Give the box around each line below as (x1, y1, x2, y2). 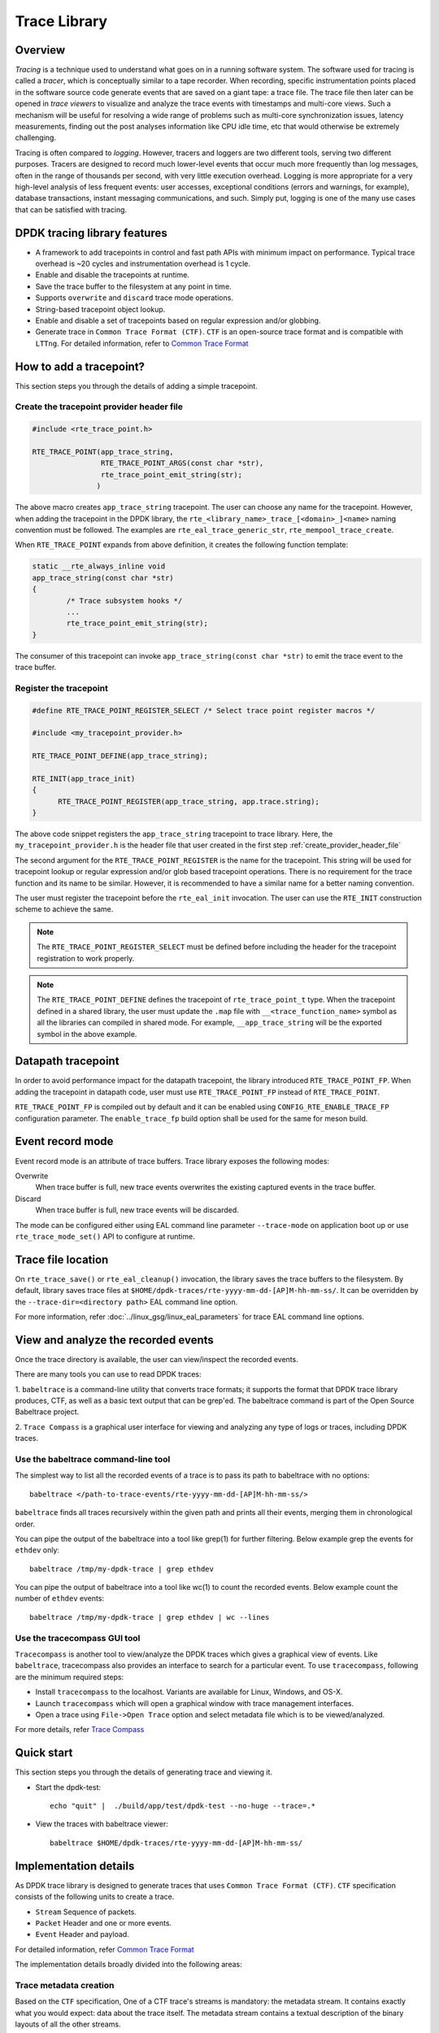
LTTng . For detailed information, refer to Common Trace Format (35, 338, 249, 348)
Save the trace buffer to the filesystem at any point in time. (35, 281, 232, 291)
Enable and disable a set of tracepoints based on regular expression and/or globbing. (35, 316, 321, 325)
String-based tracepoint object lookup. (35, 304, 166, 314)
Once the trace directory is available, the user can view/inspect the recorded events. (15, 1354, 298, 1364)
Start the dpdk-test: (35, 1782, 102, 1792)
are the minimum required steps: (15, 1672, 124, 1682)
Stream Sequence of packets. (35, 1907, 137, 1917)
